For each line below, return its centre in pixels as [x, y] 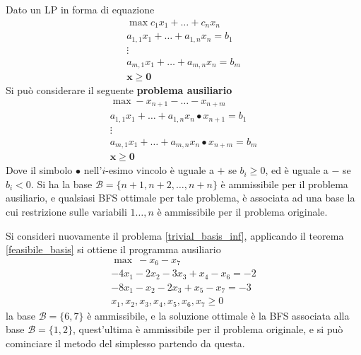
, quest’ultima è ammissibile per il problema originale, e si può [208, 329]
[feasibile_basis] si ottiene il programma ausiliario [113, 249]
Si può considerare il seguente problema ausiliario [119, 90]
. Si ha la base [61, 184]
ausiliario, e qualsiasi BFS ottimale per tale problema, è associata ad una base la [180, 198]
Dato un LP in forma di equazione [80, 9]
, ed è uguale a [297, 170]
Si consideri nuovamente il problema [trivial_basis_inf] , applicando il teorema [175, 235]
